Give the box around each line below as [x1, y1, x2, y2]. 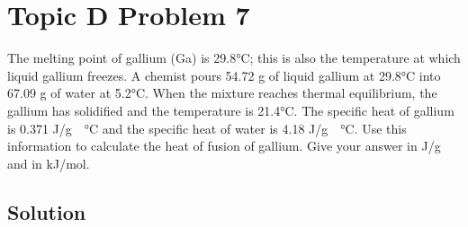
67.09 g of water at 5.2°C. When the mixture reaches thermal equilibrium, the [7, 83, 437, 102]
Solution [7, 197, 86, 225]
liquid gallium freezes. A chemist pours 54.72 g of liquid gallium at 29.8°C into [7, 65, 441, 84]
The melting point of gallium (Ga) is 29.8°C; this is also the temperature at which [7, 48, 461, 67]
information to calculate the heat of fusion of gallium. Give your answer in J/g [7, 136, 441, 155]
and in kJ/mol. [7, 153, 90, 172]
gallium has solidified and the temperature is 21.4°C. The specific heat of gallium [7, 100, 454, 119]
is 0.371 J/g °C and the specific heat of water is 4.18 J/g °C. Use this [7, 118, 407, 137]
